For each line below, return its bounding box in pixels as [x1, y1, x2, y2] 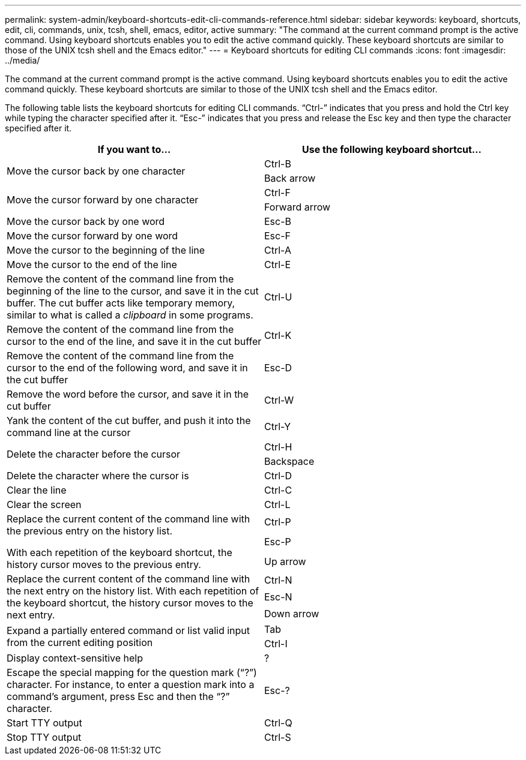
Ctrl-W [264, 394, 294, 406]
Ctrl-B [264, 158, 291, 170]
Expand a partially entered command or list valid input [7, 624, 250, 636]
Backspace [264, 455, 315, 467]
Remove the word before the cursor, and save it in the [7, 388, 249, 400]
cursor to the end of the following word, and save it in [7, 362, 248, 374]
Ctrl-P [264, 515, 291, 528]
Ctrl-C [264, 484, 292, 496]
